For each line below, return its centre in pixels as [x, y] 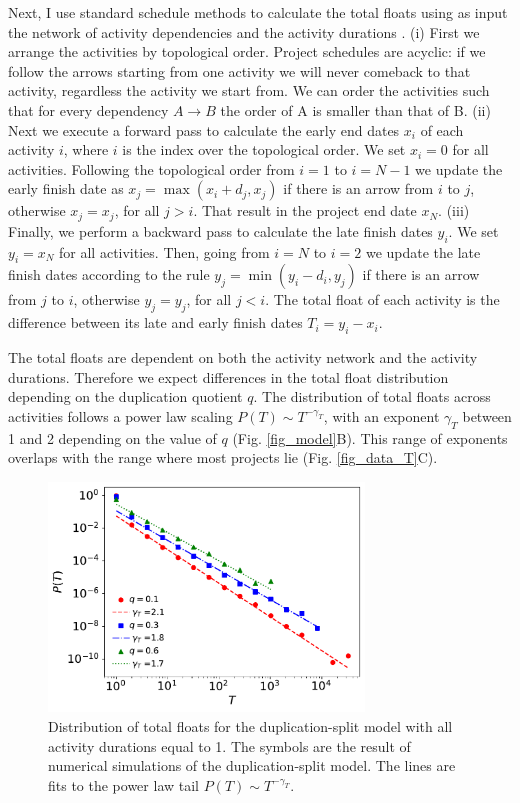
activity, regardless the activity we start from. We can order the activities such [249, 90]
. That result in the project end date [305, 210]
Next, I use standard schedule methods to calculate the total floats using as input [258, 12]
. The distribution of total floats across [372, 396]
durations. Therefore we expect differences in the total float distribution [228, 376]
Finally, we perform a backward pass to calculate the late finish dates [220, 230]
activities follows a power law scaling [120, 415]
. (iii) [454, 210]
